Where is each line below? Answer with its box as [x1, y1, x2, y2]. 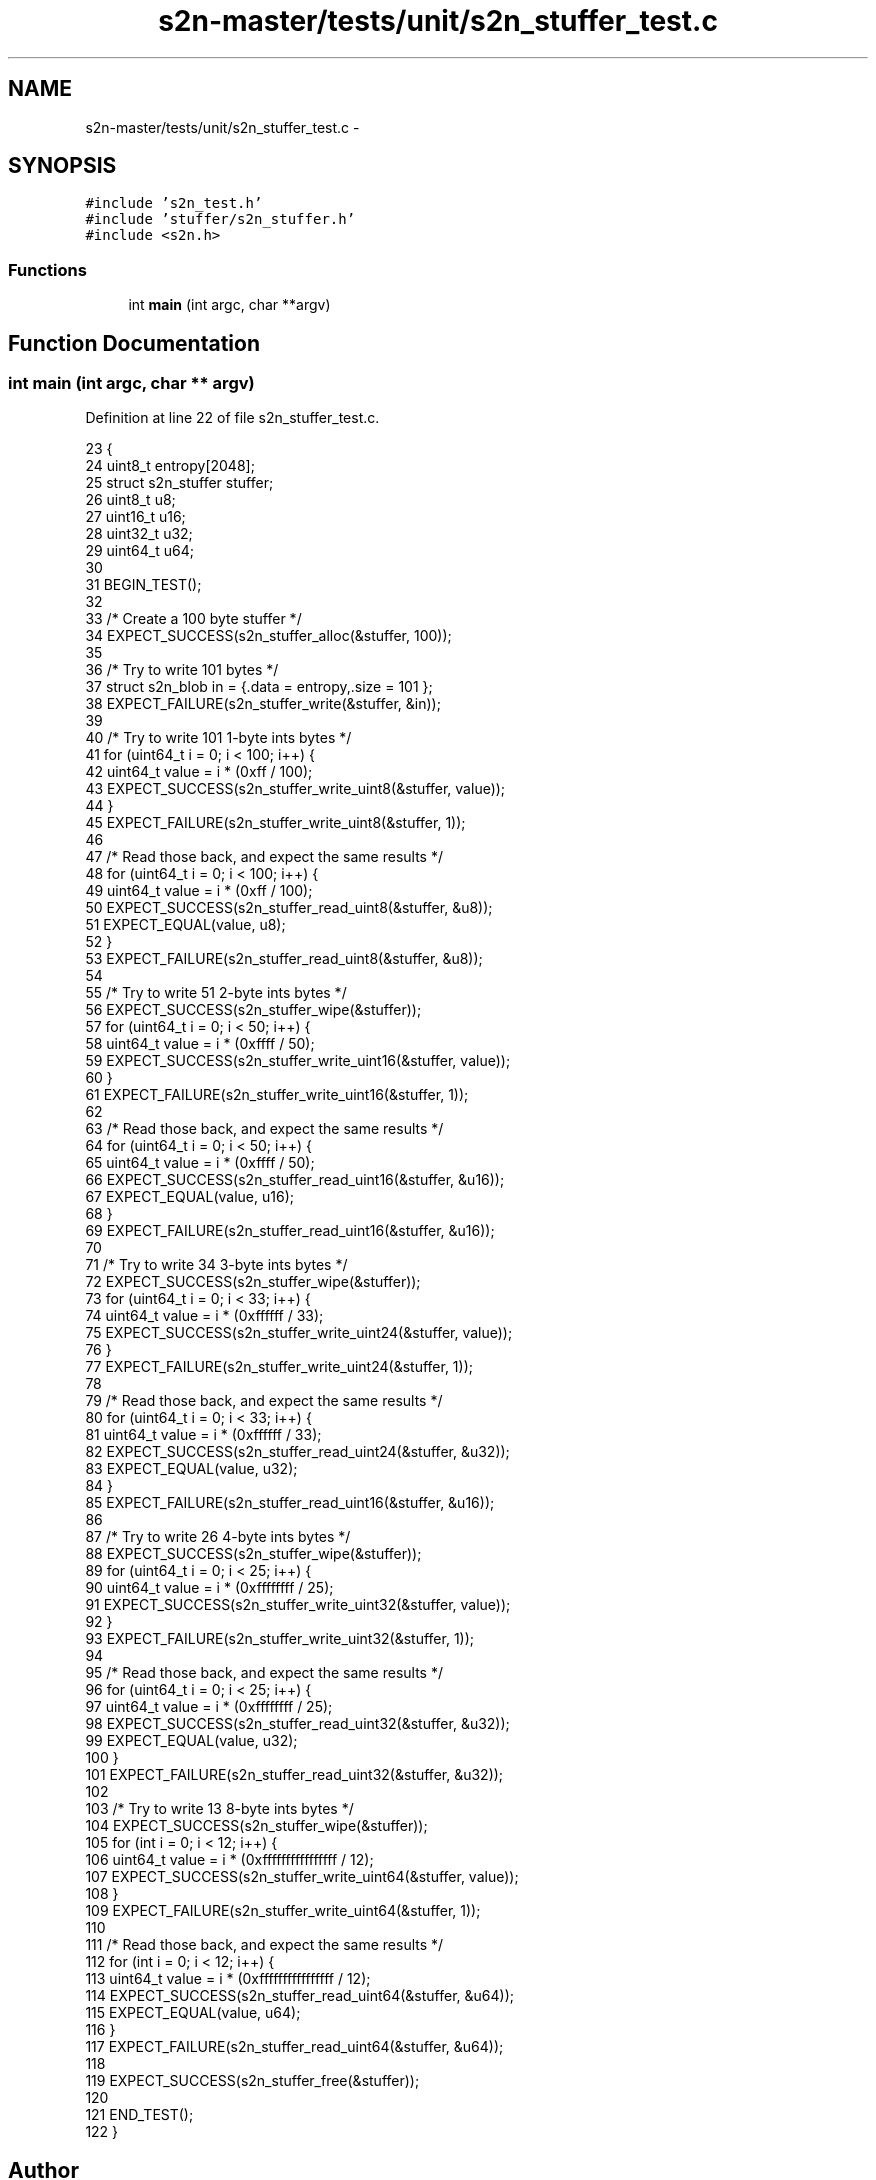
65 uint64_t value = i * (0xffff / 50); [85, 1154, 315, 1172]
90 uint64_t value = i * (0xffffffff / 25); [85, 1579, 334, 1597]
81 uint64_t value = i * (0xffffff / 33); [85, 1426, 322, 1444]
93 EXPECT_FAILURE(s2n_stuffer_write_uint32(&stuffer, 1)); [85, 1630, 475, 1648]
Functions [8, 259, 87, 280]
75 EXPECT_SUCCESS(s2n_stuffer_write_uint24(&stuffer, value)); [85, 1324, 513, 1342]
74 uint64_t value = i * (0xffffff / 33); [85, 1307, 324, 1325]
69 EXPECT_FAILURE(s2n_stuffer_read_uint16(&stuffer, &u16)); [85, 1222, 495, 1240]
